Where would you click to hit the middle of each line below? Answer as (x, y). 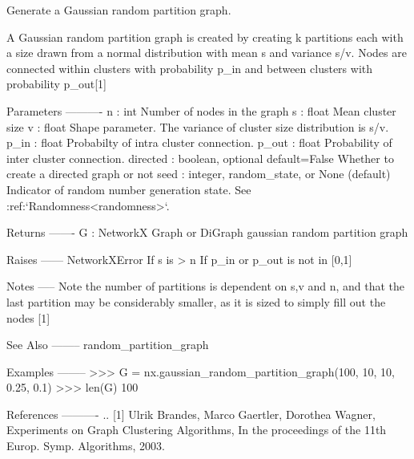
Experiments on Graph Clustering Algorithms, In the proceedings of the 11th (197, 430)
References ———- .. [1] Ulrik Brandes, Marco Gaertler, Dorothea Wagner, (191, 414)
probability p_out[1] (56, 84)
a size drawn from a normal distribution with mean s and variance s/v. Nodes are (207, 53)
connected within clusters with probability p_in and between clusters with (190, 68)
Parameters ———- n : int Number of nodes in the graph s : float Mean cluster (201, 110)
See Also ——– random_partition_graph (108, 345)
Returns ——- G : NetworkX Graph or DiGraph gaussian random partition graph (207, 232)
